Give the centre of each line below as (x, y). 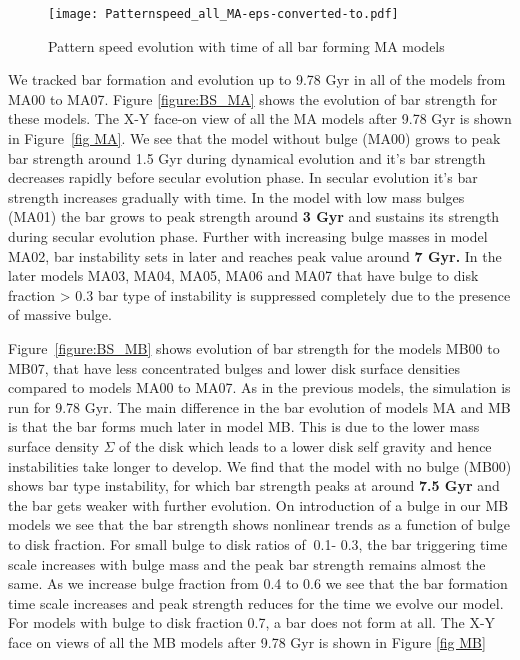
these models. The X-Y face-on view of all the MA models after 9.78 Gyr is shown (260, 118)
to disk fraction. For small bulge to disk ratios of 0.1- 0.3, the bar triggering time (258, 543)
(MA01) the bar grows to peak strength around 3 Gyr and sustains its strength (254, 216)
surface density (53, 445)
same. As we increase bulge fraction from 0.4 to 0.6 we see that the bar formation (258, 583)
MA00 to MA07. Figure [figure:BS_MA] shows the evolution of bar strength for (253, 98)
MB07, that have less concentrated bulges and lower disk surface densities (234, 367)
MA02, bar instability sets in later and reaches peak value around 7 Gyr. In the (255, 255)
